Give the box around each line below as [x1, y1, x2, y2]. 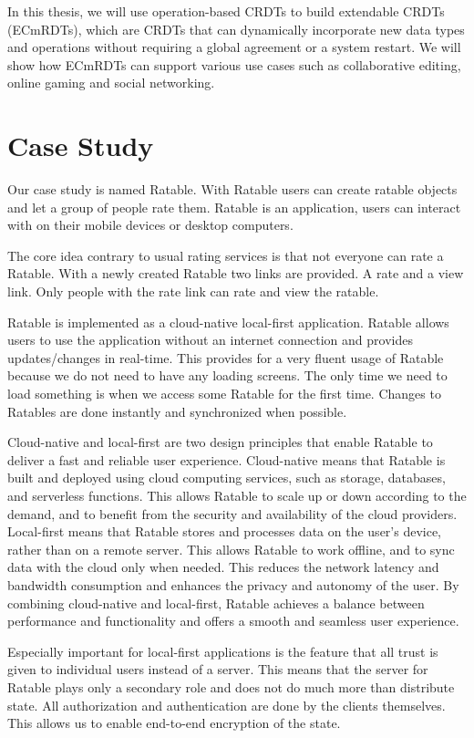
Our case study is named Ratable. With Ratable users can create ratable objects [7, 180, 458, 199]
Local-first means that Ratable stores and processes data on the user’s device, [7, 522, 442, 541]
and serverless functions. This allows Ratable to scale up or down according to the [7, 486, 467, 504]
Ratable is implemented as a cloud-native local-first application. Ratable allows [7, 312, 449, 331]
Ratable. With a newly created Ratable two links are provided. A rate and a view [7, 264, 464, 283]
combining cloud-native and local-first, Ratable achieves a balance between [7, 593, 425, 612]
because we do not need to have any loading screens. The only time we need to [7, 366, 448, 385]
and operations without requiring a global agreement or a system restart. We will [7, 37, 461, 57]
